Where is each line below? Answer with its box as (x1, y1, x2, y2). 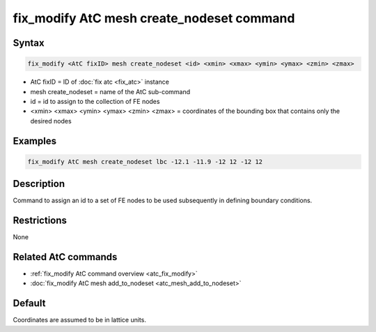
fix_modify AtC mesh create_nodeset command (13, 10, 295, 26)
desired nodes (30, 116, 72, 125)
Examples (13, 135, 57, 146)
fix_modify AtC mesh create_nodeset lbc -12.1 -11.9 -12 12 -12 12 (27, 158, 263, 165)
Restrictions (13, 215, 68, 227)
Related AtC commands (13, 251, 118, 263)
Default (13, 297, 46, 310)
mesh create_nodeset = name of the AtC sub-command (30, 87, 191, 96)
